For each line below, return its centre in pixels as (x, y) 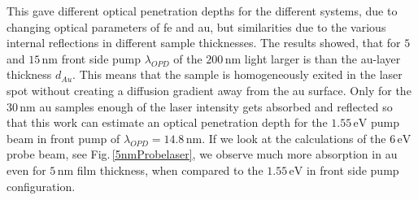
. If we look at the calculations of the (294, 138)
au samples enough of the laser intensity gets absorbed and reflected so (216, 106)
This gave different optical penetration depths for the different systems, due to (202, 11)
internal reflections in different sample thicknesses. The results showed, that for (204, 43)
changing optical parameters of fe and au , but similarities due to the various (196, 26)
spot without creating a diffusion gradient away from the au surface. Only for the (209, 90)
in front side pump (353, 170)
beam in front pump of (63, 138)
